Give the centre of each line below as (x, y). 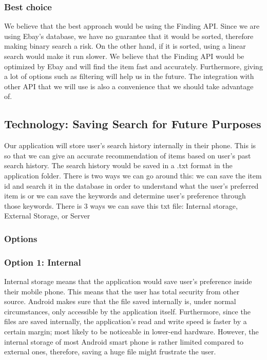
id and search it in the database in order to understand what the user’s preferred (131, 185)
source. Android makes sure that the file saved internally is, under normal (120, 301)
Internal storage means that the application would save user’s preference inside (128, 281)
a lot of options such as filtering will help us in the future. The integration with (129, 76)
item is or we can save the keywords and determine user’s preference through (125, 196)
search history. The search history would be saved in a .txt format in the (118, 165)
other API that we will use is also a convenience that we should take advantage (129, 86)
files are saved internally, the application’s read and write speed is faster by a (126, 321)
